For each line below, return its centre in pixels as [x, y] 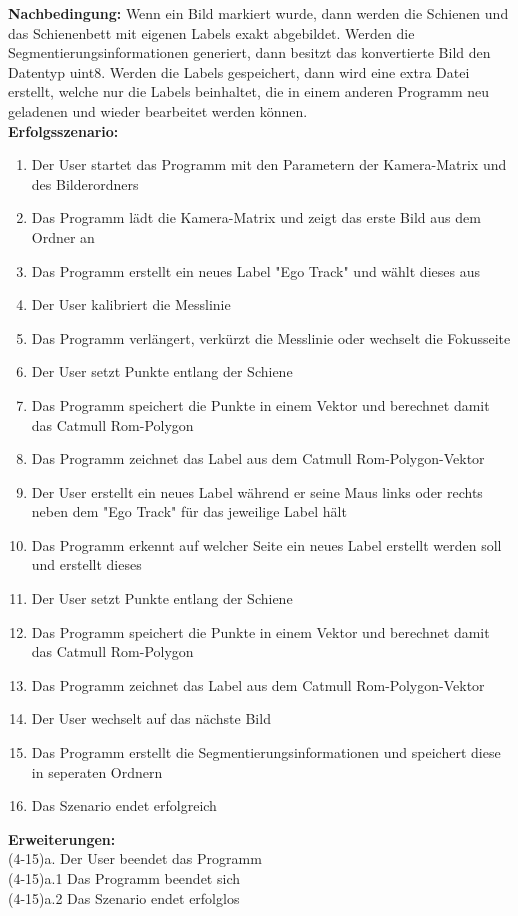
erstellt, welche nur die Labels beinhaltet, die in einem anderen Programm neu [249, 91]
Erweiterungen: [62, 838]
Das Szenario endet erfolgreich [124, 805]
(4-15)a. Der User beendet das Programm [135, 858]
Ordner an [63, 236]
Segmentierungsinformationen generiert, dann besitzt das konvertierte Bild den [249, 52]
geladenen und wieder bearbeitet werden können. [158, 110]
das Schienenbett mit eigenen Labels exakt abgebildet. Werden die [211, 32]
